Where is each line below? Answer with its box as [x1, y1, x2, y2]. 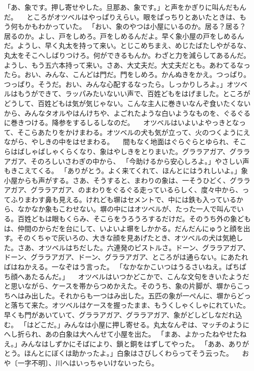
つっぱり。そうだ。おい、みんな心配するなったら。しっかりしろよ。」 [4, 79, 227, 89]
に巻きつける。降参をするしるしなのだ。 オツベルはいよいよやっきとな [4, 117, 239, 128]
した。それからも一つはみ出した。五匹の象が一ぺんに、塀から [38, 290, 237, 300]
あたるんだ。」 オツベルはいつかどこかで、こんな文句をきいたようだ [24, 271, 250, 281]
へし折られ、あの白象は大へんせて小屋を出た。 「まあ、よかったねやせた [4, 329, 240, 339]
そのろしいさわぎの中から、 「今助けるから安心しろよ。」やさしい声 [30, 156, 250, 166]
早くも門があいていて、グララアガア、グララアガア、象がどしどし [4, 310, 215, 319]
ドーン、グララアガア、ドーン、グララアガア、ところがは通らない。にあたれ [4, 252, 249, 262]
